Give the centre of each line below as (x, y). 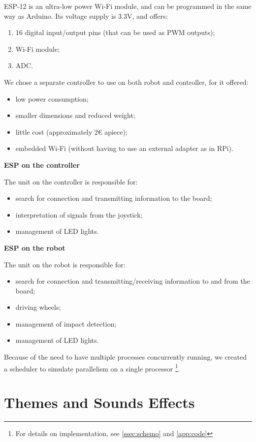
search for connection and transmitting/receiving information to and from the (133, 281)
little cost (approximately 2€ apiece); (71, 131)
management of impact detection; (66, 323)
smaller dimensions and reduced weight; (75, 115)
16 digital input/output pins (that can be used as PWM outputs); (115, 32)
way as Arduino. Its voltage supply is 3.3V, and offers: (86, 16)
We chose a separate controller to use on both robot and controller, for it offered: (126, 82)
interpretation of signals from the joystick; (79, 214)
